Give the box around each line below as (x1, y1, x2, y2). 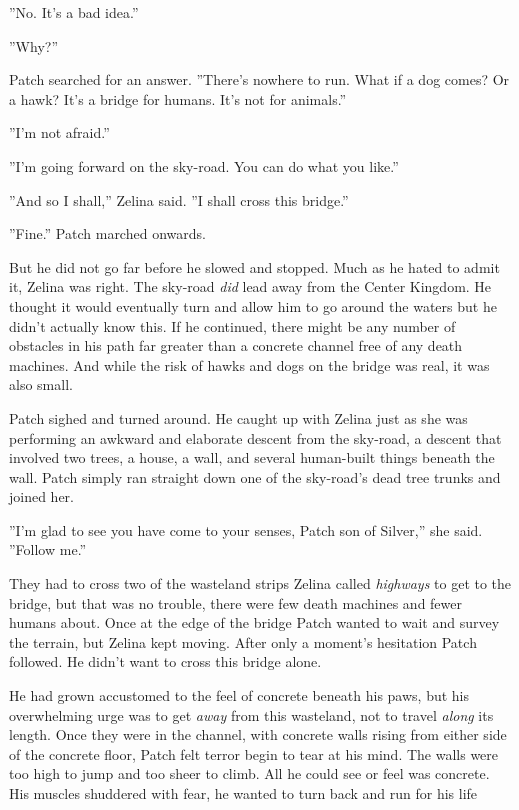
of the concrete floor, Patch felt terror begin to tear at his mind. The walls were (9, 743, 499, 764)
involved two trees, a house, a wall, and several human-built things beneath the (9, 447, 495, 468)
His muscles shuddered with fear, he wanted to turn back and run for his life (9, 783, 478, 803)
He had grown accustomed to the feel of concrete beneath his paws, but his (9, 685, 470, 706)
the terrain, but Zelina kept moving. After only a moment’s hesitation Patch (9, 631, 477, 652)
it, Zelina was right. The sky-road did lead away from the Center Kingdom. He (9, 276, 492, 297)
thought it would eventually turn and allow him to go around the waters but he (9, 295, 497, 316)
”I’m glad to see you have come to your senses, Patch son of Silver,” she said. (9, 519, 483, 540)
